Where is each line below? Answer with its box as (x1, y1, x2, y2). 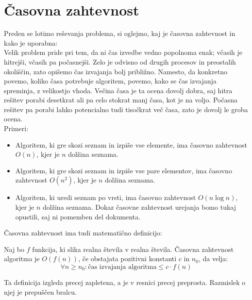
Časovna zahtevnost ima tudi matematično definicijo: (4, 228, 162, 238)
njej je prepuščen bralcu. (4, 286, 77, 297)
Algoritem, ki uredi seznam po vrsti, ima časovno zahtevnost (15, 192, 196, 202)
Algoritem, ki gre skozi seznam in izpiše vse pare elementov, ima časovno (15, 165, 232, 175)
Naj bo (4, 244, 25, 254)
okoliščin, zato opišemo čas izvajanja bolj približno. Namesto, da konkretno (4, 66, 228, 76)
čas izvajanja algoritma (88, 264, 157, 270)
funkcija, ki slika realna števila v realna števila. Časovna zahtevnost (32, 244, 234, 254)
